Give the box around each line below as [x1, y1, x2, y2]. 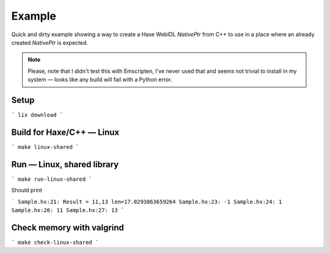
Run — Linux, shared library [11, 159, 119, 170]
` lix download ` [11, 111, 64, 119]
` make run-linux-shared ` [11, 175, 92, 183]
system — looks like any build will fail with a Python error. [28, 76, 172, 83]
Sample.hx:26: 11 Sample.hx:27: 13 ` [11, 207, 125, 214]
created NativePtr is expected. [11, 39, 89, 46]
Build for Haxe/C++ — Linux [11, 127, 120, 137]
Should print [11, 187, 43, 194]
